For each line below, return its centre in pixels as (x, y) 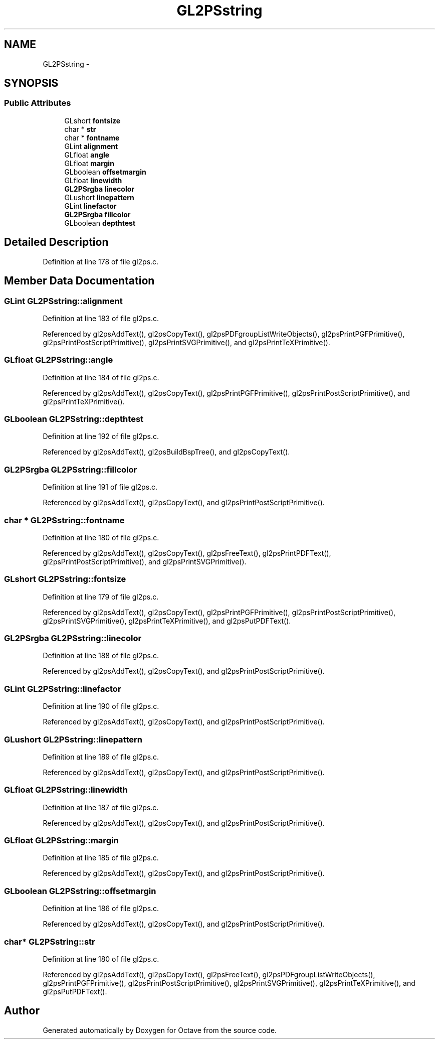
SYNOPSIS (31, 83)
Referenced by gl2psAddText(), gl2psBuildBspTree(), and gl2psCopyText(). (166, 452)
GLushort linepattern (99, 197)
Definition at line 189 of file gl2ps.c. (101, 757)
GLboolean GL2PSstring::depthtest (74, 419)
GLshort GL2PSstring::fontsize (65, 579)
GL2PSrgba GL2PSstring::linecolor (73, 638)
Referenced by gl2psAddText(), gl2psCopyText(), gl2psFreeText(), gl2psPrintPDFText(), (187, 553)
